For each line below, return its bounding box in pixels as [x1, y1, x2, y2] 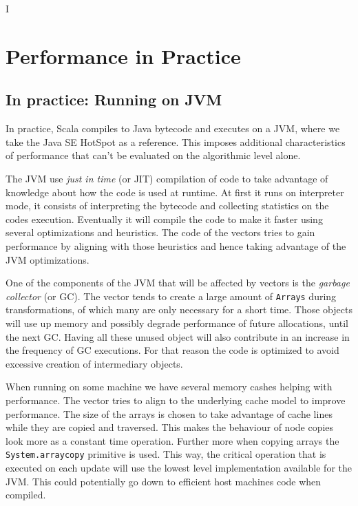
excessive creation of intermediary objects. [6, 356, 183, 370]
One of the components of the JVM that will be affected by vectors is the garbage [6, 275, 350, 290]
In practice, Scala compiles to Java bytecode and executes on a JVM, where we [6, 121, 340, 136]
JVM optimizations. [6, 252, 89, 266]
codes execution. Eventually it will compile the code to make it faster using [6, 211, 323, 226]
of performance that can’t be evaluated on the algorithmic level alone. [6, 148, 301, 162]
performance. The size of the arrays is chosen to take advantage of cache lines [6, 406, 333, 421]
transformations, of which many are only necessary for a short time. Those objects [6, 302, 352, 317]
